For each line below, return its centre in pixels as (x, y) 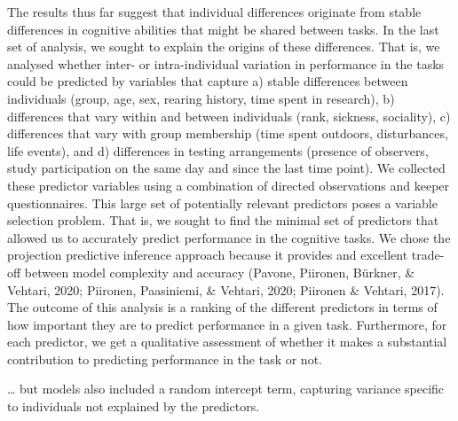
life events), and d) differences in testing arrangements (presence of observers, (218, 150)
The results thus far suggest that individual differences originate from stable (214, 12)
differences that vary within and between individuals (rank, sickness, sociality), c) (229, 116)
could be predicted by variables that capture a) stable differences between (208, 81)
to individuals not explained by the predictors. (134, 406)
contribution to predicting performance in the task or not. (165, 359)
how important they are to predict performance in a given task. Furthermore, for (227, 324)
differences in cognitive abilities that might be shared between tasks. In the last (223, 29)
